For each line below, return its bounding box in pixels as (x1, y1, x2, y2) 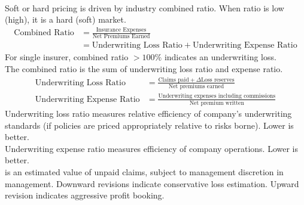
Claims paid (158, 76, 189, 83)
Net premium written (189, 100, 244, 106)
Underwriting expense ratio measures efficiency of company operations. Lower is (5, 142, 298, 154)
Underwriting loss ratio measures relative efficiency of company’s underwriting (5, 107, 292, 119)
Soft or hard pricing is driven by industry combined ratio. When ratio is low (5, 1, 284, 14)
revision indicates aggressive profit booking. (5, 189, 165, 201)
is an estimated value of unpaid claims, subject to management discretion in (5, 165, 284, 178)
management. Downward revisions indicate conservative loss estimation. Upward (5, 177, 299, 190)
